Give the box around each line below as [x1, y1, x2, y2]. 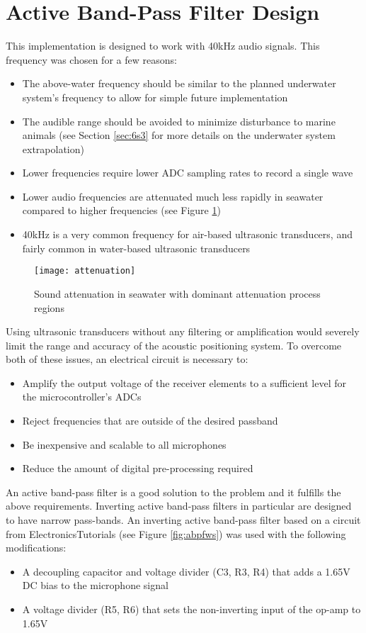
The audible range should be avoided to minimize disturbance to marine [22, 113, 336, 128]
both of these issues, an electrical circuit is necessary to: [6, 352, 248, 366]
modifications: [6, 540, 67, 555]
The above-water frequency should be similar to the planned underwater [22, 76, 336, 91]
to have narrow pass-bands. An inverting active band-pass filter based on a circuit [6, 512, 361, 527]
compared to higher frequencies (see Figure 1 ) [22, 203, 221, 218]
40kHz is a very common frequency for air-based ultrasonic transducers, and [22, 227, 353, 242]
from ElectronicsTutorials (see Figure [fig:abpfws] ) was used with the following [6, 526, 346, 541]
